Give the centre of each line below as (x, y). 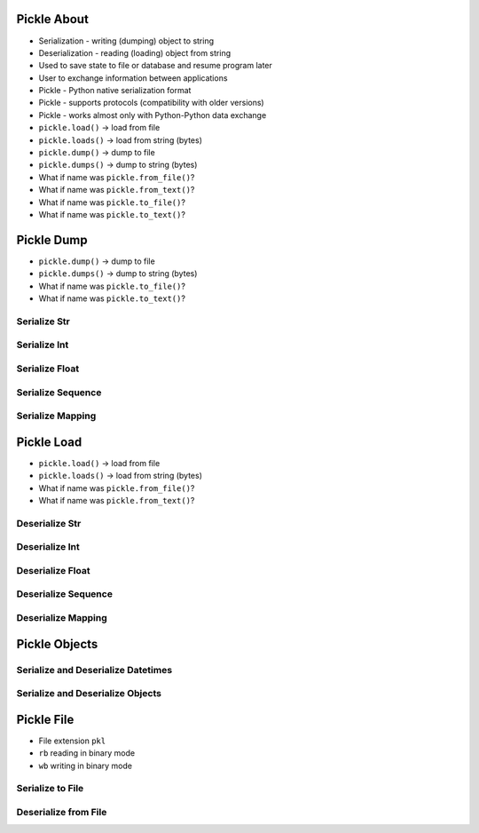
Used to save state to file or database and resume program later (155, 66)
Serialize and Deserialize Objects (89, 694)
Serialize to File (50, 789)
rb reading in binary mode (87, 753)
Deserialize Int (48, 547)
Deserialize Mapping (62, 617)
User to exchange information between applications (133, 78)
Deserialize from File (62, 812)
